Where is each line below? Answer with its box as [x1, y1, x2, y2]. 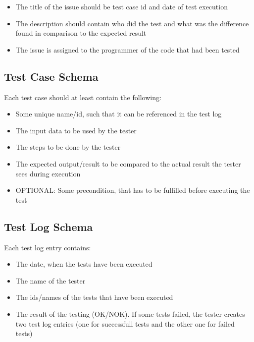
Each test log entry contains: [4, 242, 91, 252]
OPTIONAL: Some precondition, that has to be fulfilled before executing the [15, 185, 250, 195]
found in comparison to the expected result [15, 28, 147, 38]
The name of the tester [15, 275, 86, 285]
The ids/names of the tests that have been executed [15, 292, 173, 302]
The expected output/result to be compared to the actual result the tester [15, 158, 241, 169]
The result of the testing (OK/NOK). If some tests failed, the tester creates [15, 308, 245, 319]
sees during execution [15, 168, 81, 178]
